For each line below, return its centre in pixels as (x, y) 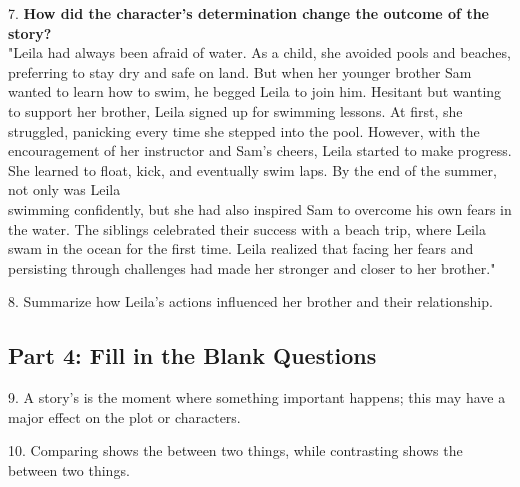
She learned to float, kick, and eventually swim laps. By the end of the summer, (252, 169)
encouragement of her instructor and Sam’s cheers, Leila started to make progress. (260, 150)
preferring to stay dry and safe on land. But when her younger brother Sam (240, 71)
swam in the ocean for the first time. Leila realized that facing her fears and (241, 248)
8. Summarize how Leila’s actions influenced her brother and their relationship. (250, 301)
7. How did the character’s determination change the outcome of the (248, 13)
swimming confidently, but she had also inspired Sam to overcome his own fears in (260, 208)
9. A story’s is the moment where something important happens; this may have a (257, 397)
